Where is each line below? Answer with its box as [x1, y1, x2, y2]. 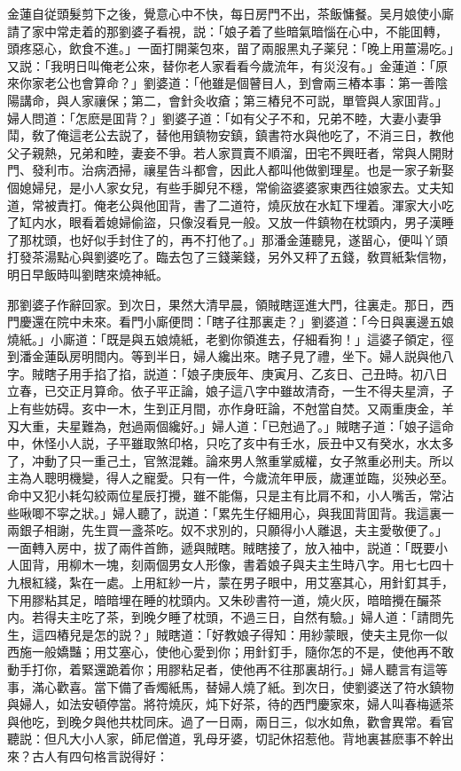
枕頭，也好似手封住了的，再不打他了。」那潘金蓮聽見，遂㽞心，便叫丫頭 [31, 230, 448, 248]
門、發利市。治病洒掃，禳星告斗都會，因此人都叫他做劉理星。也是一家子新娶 [7, 161, 454, 179]
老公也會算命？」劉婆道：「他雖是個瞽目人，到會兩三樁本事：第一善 [43, 74, 435, 92]
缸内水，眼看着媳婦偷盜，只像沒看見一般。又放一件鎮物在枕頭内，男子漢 [19, 213, 441, 232]
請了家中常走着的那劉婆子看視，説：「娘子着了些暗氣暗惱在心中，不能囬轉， [7, 21, 448, 40]
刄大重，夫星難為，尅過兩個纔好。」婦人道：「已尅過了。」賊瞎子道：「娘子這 [7, 416, 441, 435]
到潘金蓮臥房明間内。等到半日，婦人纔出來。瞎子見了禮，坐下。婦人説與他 [7, 347, 441, 366]
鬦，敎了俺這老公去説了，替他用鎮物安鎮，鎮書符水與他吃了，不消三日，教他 [7, 126, 454, 145]
